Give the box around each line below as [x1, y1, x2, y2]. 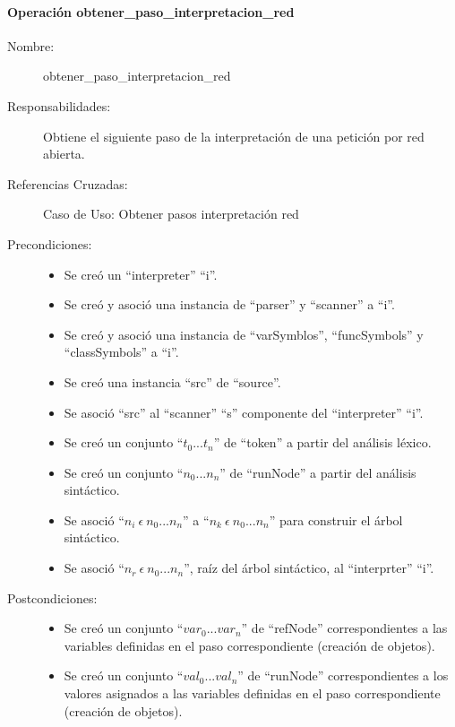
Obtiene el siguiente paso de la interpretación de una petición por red [43, 126, 425, 145]
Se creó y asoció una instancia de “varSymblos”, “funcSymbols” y [64, 325, 424, 343]
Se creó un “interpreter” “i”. [64, 264, 218, 283]
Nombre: [7, 36, 55, 55]
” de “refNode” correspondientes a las [241, 619, 448, 637]
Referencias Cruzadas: [7, 174, 128, 193]
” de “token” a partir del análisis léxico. [213, 433, 432, 452]
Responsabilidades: [7, 96, 111, 115]
